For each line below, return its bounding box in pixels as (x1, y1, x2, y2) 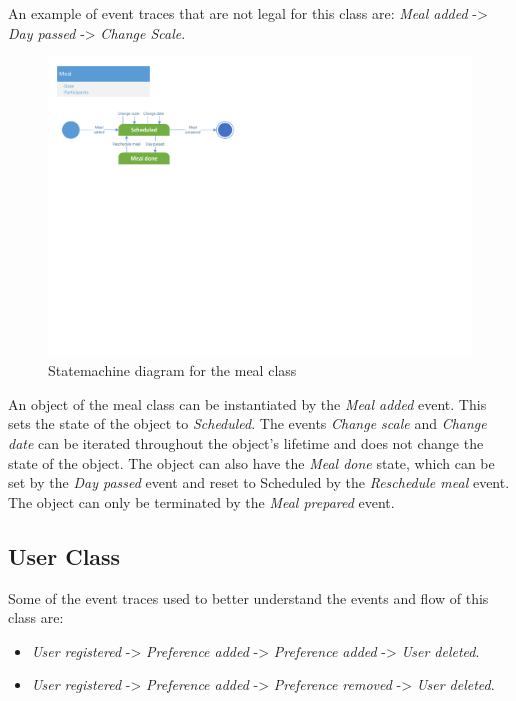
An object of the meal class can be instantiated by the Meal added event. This (8, 393, 487, 414)
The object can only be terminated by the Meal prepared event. (8, 491, 395, 512)
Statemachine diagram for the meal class (48, 360, 297, 381)
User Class (8, 540, 121, 571)
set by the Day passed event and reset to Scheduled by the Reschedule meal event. (8, 472, 510, 493)
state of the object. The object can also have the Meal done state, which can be (8, 452, 495, 473)
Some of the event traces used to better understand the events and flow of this (8, 587, 489, 608)
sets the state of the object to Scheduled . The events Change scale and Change (8, 413, 487, 434)
